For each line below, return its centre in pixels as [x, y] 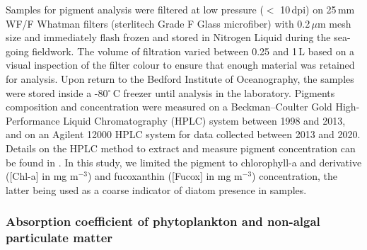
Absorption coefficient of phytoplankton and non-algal [163, 221]
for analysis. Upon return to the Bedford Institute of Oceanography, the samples [180, 78]
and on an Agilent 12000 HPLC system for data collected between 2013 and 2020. [183, 134]
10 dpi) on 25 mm [318, 9]
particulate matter [59, 238]
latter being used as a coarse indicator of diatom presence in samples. [156, 189]
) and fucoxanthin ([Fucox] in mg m [165, 176]
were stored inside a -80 [57, 92]
